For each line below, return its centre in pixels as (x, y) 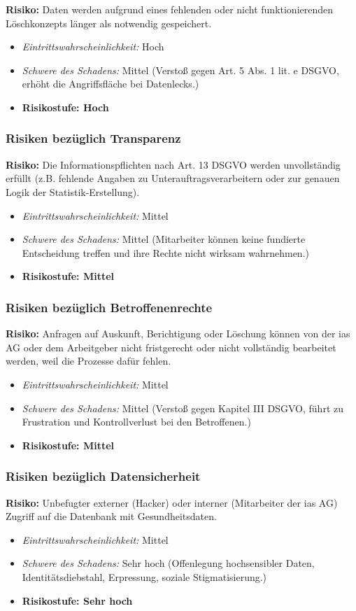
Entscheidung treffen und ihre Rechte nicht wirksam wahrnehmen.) (165, 252)
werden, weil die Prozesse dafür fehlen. (88, 361)
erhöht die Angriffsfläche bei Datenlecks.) (111, 84)
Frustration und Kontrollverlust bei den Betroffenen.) (136, 422)
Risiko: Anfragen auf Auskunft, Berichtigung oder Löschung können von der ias (178, 333)
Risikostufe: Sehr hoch (77, 600)
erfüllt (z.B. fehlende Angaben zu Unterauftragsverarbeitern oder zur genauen (173, 178)
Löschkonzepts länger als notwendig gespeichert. (109, 23)
